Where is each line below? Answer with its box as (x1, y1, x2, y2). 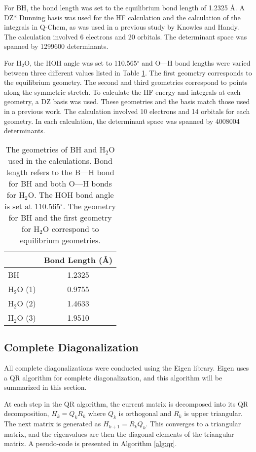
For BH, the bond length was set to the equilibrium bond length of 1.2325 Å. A (4, 2, 245, 12)
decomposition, (4, 408, 49, 418)
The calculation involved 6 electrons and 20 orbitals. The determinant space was (4, 31, 247, 41)
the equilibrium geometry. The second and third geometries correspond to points (4, 77, 248, 87)
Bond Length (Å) (43, 254, 113, 265)
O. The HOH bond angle (28, 188, 114, 200)
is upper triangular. (184, 408, 243, 418)
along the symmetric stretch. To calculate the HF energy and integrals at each (4, 86, 241, 97)
